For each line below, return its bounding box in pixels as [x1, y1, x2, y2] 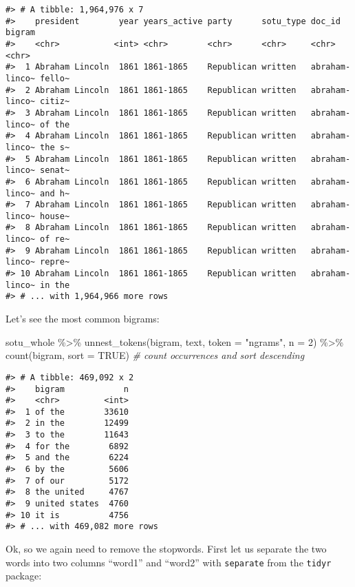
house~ [40, 211, 70, 221]
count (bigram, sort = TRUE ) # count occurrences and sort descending [6, 348, 305, 362]
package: [6, 568, 42, 583]
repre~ [40, 257, 70, 267]
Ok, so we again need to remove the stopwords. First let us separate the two [6, 542, 327, 556]
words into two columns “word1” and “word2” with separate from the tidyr [6, 555, 332, 569]
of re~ [40, 234, 70, 245]
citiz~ [40, 96, 70, 107]
